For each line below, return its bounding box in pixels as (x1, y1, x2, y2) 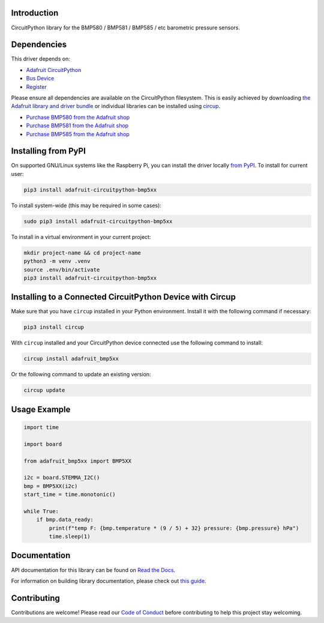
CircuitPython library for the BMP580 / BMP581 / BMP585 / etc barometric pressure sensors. (11, 24, 240, 31)
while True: (23, 508, 59, 514)
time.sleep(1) (49, 533, 91, 540)
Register (26, 83, 47, 90)
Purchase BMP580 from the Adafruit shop (26, 113, 130, 121)
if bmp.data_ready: (36, 516, 94, 523)
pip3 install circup (23, 324, 84, 331)
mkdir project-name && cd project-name (23, 249, 141, 256)
